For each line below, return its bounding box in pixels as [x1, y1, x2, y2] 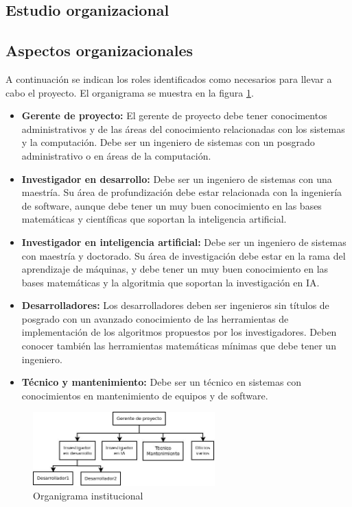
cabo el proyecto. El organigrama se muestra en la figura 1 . [5, 85, 254, 99]
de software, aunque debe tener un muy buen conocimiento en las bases [21, 198, 322, 212]
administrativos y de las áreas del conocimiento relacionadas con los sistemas [21, 121, 345, 136]
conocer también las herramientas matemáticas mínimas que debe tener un [21, 338, 336, 353]
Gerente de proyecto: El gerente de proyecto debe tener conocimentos [21, 108, 327, 123]
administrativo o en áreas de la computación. [21, 148, 211, 162]
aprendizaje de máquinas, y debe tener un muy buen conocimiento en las [21, 262, 329, 276]
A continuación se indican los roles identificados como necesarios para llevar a [5, 71, 332, 86]
